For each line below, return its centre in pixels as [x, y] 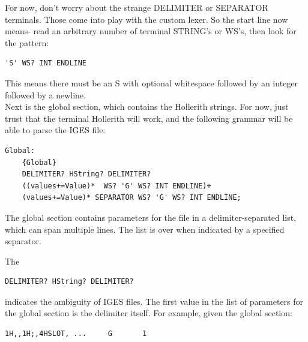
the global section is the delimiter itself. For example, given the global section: [149, 313]
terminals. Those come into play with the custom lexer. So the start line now [146, 19]
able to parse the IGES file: [55, 130]
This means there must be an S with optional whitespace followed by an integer [152, 82]
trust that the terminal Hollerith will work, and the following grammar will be [149, 118]
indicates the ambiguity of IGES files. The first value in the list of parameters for [154, 301]
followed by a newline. [45, 94]
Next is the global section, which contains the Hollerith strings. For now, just [147, 106]
